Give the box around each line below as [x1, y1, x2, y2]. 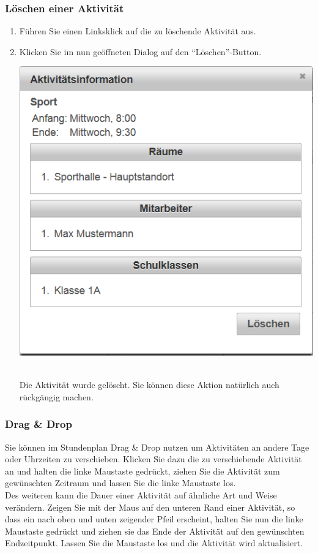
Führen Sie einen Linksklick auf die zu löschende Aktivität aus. [19, 25, 256, 37]
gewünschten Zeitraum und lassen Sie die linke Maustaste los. [5, 476, 236, 489]
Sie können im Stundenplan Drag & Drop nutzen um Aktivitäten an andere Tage [5, 440, 309, 453]
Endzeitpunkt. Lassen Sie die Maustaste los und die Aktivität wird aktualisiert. [5, 536, 303, 549]
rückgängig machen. [19, 390, 94, 403]
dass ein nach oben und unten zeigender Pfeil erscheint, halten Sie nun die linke [5, 513, 303, 525]
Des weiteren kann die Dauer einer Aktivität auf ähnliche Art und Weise [5, 488, 277, 501]
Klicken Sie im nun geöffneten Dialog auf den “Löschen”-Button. [19, 45, 262, 58]
